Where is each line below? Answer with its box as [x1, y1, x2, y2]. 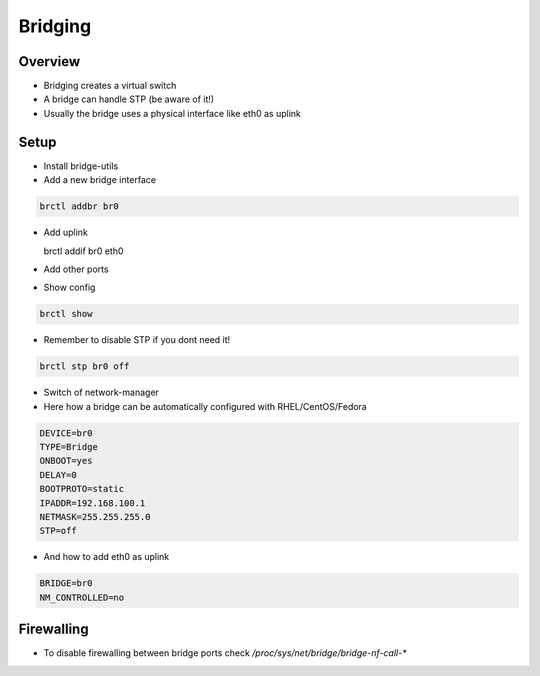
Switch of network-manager [43, 386, 160, 399]
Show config [43, 281, 96, 294]
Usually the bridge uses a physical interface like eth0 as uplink [43, 107, 302, 119]
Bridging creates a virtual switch [43, 80, 177, 92]
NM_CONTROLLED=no [39, 591, 125, 603]
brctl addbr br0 [39, 201, 120, 212]
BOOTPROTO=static [39, 483, 125, 495]
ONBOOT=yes [39, 455, 93, 467]
